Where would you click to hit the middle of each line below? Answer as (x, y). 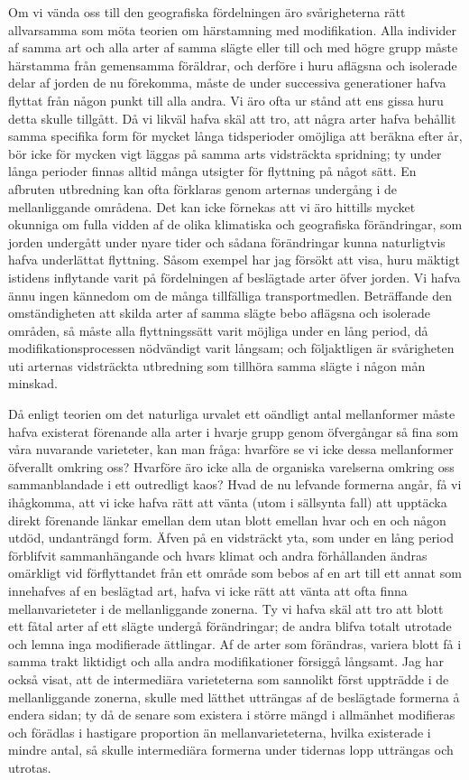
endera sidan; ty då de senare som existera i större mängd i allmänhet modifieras (232, 715)
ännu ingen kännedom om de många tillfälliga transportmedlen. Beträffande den (230, 295)
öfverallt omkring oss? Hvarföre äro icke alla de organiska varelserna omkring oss (231, 466)
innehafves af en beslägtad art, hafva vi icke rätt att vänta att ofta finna (208, 590)
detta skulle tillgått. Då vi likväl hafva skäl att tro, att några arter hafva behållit (232, 118)
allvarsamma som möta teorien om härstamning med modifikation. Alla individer (233, 29)
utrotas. (30, 767)
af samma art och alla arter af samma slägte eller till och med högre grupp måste (233, 47)
